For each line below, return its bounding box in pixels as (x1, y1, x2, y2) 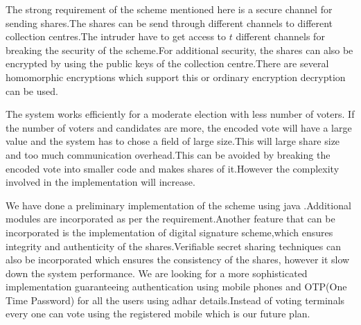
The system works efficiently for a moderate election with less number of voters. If (6, 107, 355, 121)
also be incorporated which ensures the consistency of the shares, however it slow (6, 252, 350, 267)
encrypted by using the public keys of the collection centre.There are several (6, 56, 329, 71)
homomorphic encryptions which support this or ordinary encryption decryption (6, 69, 346, 84)
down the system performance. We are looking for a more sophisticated (6, 265, 308, 280)
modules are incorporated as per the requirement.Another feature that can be (6, 211, 335, 226)
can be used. (6, 83, 58, 98)
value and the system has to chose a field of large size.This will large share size (6, 134, 340, 148)
